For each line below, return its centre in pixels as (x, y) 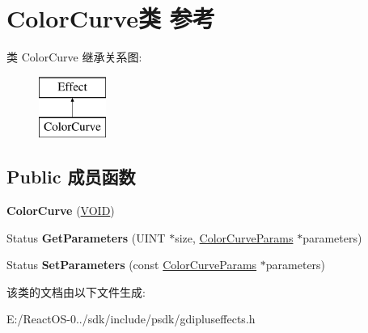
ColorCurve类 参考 (111, 18)
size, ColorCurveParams (234, 237)
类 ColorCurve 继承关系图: (74, 57)
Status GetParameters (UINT (86, 237)
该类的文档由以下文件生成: (76, 291)
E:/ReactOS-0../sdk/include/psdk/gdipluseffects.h (131, 319)
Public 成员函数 (71, 177)
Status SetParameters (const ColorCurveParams (132, 265)
